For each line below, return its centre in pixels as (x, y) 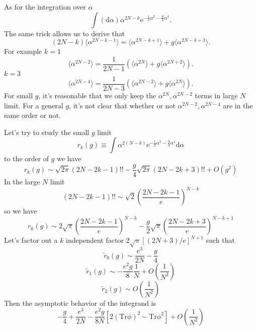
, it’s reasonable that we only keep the (97, 95)
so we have (21, 211)
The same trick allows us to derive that (65, 33)
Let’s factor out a (31, 240)
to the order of (27, 158)
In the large (22, 182)
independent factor (95, 240)
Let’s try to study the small (47, 132)
